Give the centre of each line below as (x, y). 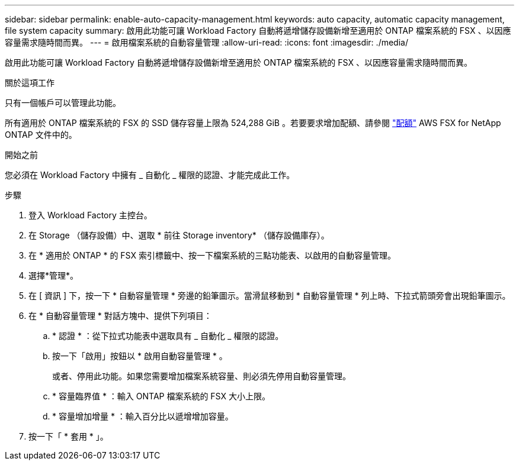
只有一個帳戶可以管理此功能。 (63, 103)
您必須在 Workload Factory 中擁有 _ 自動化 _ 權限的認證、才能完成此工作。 (150, 175)
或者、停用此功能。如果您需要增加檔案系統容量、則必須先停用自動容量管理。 (201, 376)
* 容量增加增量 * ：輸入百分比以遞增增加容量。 (143, 416)
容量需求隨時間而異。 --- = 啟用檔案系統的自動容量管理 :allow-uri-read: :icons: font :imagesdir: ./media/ (206, 42)
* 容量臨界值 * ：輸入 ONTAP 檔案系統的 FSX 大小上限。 (161, 396)
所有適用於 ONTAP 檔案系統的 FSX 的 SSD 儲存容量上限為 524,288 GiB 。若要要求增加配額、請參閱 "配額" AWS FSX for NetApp (253, 123)
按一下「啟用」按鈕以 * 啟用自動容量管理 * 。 (140, 356)
